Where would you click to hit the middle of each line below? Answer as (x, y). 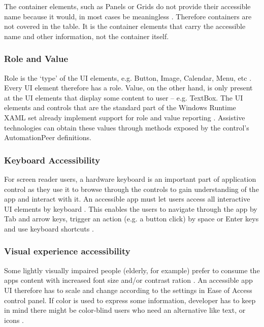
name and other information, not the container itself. (87, 36)
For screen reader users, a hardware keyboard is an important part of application (130, 178)
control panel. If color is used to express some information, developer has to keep (130, 300)
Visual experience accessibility (67, 251)
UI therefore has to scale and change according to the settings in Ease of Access (128, 290)
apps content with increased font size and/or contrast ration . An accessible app (128, 280)
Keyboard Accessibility (52, 160)
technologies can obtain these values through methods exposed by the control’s (127, 127)
